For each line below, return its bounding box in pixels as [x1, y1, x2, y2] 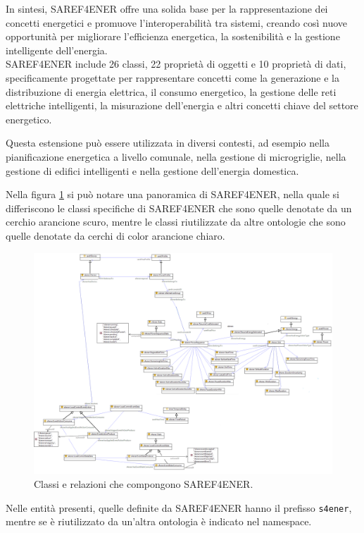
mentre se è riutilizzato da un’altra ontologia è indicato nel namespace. [6, 514, 312, 529]
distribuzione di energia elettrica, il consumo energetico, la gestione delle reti [6, 84, 337, 99]
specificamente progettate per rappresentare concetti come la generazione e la [6, 70, 339, 85]
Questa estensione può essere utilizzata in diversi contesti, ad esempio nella [6, 135, 330, 150]
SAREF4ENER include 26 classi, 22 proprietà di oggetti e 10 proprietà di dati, [6, 56, 346, 71]
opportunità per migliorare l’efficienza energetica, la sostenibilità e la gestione [6, 29, 340, 44]
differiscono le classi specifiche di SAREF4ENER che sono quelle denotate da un [6, 200, 352, 215]
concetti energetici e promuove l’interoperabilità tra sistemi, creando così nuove [6, 15, 347, 30]
